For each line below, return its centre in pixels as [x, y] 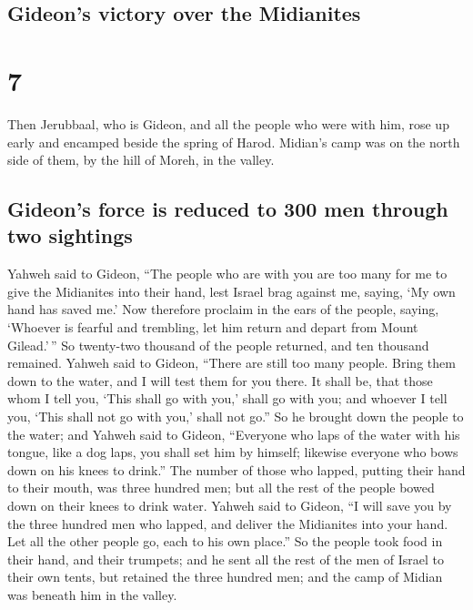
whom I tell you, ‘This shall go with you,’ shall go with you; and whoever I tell [227, 398]
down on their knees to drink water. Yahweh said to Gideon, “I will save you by [230, 505]
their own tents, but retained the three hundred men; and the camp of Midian [225, 577]
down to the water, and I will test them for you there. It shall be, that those [220, 380]
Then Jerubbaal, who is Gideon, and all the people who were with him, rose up [228, 123]
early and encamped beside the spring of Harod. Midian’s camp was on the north [234, 142]
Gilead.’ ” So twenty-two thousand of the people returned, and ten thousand [218, 345]
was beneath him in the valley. [92, 594]
